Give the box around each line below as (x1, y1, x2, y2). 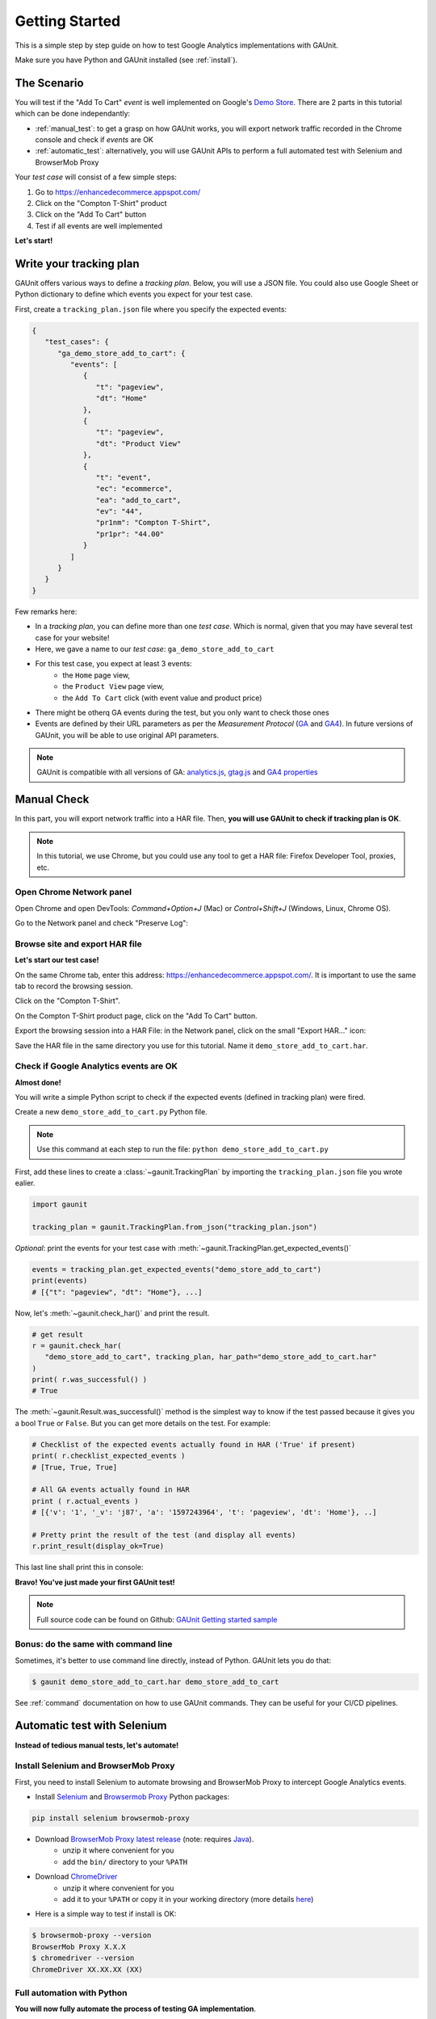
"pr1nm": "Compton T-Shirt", (95, 518, 212, 527)
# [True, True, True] (31, 1463, 118, 1471)
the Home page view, (62, 670, 131, 680)
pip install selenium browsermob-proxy (31, 1814, 190, 1823)
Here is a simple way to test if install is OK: (35, 1909, 177, 1919)
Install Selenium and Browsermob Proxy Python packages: (35, 1792, 230, 1802)
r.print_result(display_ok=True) (31, 1542, 165, 1551)
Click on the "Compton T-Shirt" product (35, 198, 167, 208)
